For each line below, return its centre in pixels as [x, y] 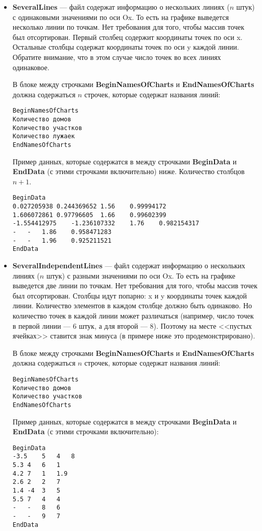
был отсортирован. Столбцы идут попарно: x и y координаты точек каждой [130, 295]
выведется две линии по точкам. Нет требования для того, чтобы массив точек [135, 285]
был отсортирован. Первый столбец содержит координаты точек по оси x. [127, 37]
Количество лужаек [44, 136]
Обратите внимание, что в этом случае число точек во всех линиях [117, 57]
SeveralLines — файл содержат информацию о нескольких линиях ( [121, 7]
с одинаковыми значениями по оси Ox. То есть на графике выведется [121, 17]
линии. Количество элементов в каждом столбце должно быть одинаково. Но [132, 305]
